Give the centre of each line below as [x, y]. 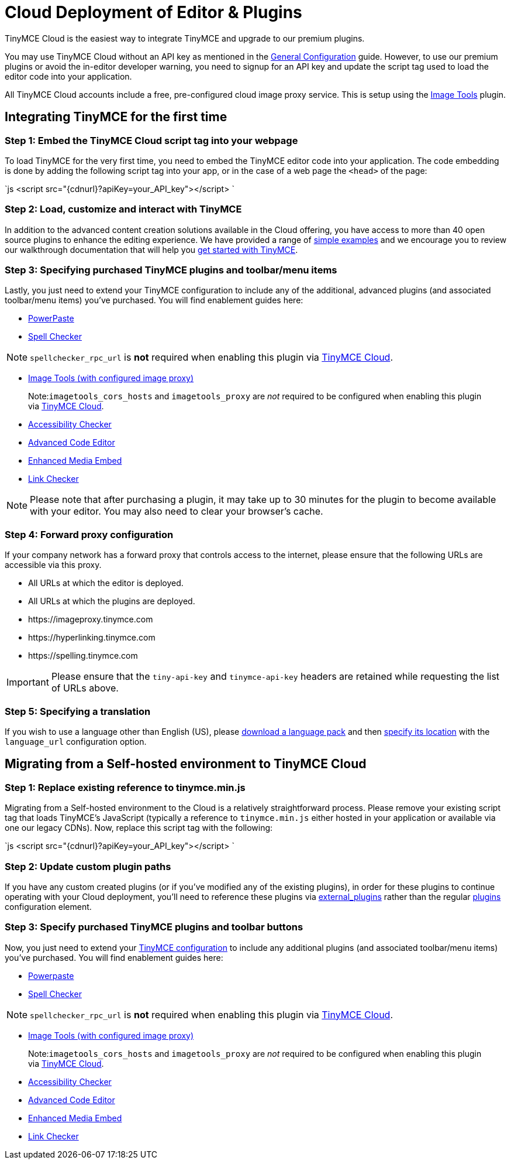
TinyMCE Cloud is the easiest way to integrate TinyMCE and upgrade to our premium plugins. [185, 38]
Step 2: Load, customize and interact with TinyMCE [123, 209]
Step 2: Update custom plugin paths [88, 866]
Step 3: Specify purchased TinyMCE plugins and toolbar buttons [154, 927]
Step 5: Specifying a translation [78, 711]
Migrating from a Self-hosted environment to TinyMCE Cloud [186, 764]
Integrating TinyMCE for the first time [116, 117]
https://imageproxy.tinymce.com [91, 619]
